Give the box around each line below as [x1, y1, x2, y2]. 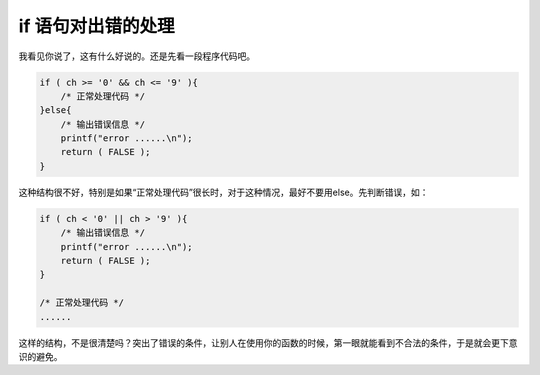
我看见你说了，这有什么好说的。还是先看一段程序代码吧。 [18, 50, 255, 62]
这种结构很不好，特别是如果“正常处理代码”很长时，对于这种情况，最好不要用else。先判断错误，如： [18, 186, 429, 198]
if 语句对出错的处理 [18, 15, 175, 37]
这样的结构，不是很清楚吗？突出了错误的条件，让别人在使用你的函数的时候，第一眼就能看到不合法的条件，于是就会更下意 [18, 336, 518, 349]
